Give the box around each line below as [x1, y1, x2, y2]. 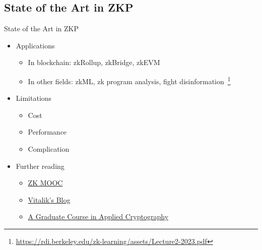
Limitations [16, 93, 52, 103]
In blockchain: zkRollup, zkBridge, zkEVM [28, 57, 160, 68]
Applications [16, 40, 55, 50]
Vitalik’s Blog [28, 194, 71, 205]
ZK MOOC [28, 177, 63, 188]
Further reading [16, 160, 64, 171]
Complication [28, 144, 70, 154]
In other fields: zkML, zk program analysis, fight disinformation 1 [28, 74, 231, 86]
